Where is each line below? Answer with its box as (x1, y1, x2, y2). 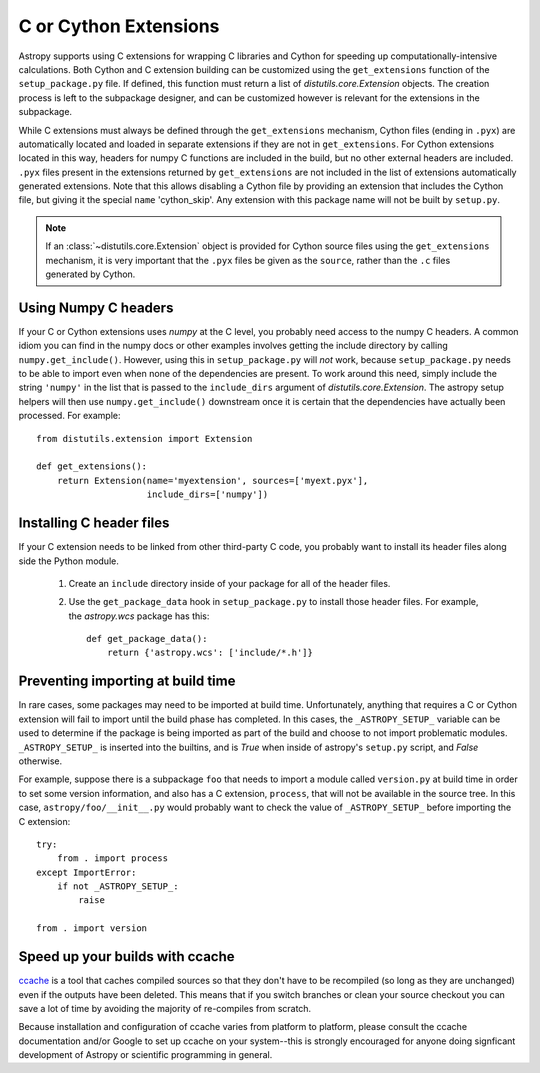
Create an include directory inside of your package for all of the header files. (68, 577, 391, 589)
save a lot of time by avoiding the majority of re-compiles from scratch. (18, 1002, 312, 1014)
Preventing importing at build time (18, 673, 236, 690)
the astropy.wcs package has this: (68, 610, 210, 622)
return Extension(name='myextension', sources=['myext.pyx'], (56, 475, 369, 486)
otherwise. (18, 755, 63, 767)
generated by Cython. (45, 268, 136, 280)
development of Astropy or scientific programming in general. (18, 1049, 273, 1061)
